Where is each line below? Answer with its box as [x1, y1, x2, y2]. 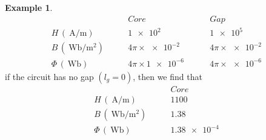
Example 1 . [5, 1, 53, 13]
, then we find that [133, 70, 202, 82]
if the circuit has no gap [5, 70, 94, 82]
